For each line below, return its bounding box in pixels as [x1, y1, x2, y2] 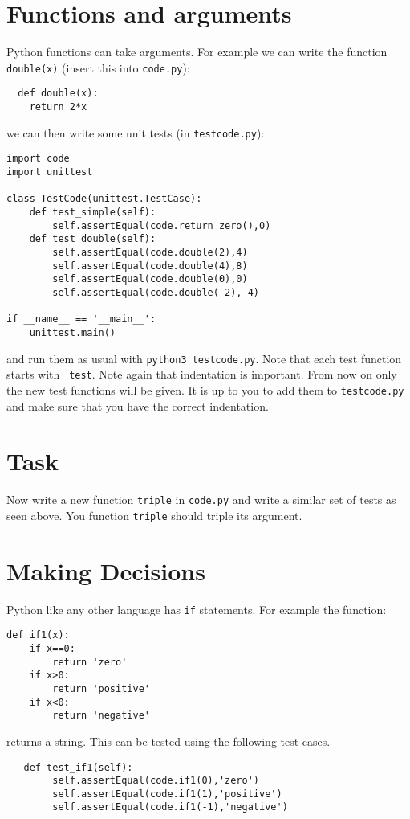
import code [6, 153, 70, 165]
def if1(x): [6, 629, 70, 641]
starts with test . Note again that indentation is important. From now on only [6, 366, 397, 383]
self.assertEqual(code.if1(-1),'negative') [52, 801, 288, 813]
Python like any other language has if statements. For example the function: [6, 600, 387, 617]
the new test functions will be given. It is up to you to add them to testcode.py [6, 381, 404, 398]
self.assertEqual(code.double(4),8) [52, 260, 248, 272]
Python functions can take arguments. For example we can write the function [6, 43, 388, 60]
